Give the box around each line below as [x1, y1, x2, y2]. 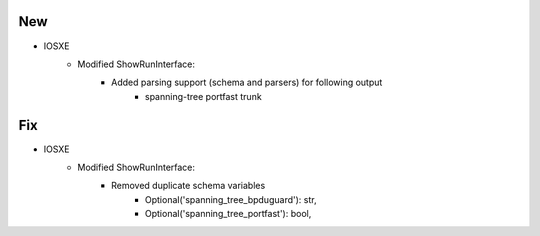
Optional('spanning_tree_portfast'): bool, [145, 208, 312, 220]
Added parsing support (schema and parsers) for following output [111, 76, 383, 89]
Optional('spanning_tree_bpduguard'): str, [145, 193, 317, 205]
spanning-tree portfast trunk [145, 90, 262, 102]
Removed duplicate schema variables [111, 180, 266, 192]
